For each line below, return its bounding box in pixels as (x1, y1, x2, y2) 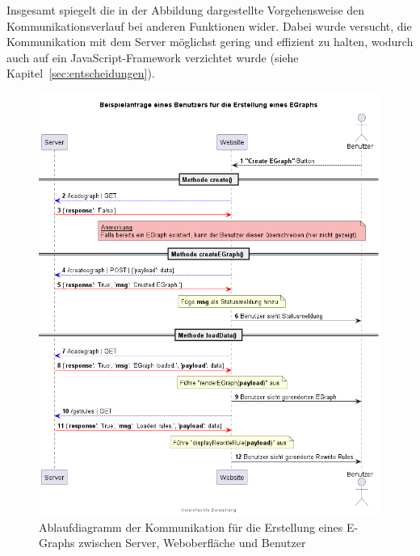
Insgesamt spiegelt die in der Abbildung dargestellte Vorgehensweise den (6, 2, 365, 18)
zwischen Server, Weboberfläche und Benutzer (78, 534, 306, 551)
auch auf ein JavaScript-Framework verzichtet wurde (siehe (6, 48, 299, 65)
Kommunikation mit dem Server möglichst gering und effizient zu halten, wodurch (6, 33, 414, 50)
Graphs (39, 534, 75, 551)
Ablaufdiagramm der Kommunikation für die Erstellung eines (39, 518, 343, 535)
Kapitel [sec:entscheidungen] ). (6, 65, 155, 82)
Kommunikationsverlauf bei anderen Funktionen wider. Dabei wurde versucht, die (6, 17, 412, 34)
